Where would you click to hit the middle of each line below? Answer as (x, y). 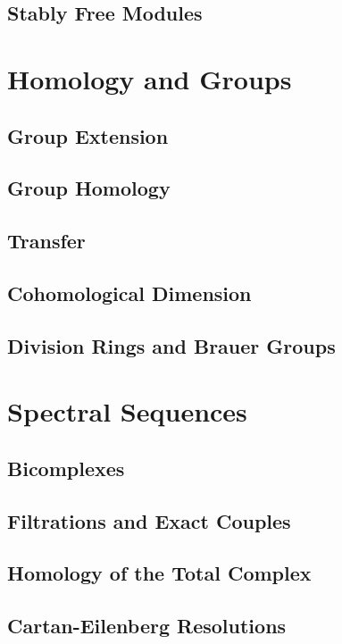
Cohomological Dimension (129, 293)
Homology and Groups (150, 78)
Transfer (46, 241)
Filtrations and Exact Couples (149, 520)
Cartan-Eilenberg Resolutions (147, 626)
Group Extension (88, 135)
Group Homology (89, 188)
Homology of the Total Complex (159, 573)
